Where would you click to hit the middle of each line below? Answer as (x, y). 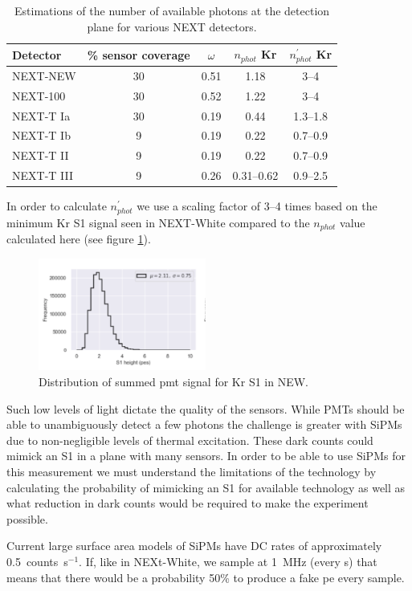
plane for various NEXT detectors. (172, 26)
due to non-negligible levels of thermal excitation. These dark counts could (190, 440)
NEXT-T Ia (41, 115)
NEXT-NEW (44, 75)
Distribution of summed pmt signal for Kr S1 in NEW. (173, 382)
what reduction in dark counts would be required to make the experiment (188, 503)
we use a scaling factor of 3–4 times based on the (257, 206)
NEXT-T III (43, 175)
